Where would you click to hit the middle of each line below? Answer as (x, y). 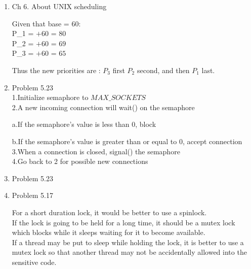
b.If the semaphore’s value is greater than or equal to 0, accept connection (127, 141)
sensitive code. (34, 262)
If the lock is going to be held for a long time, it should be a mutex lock (123, 222)
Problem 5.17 (32, 195)
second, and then (163, 70)
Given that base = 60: (46, 23)
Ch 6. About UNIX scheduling (59, 6)
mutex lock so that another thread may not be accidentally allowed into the (129, 252)
